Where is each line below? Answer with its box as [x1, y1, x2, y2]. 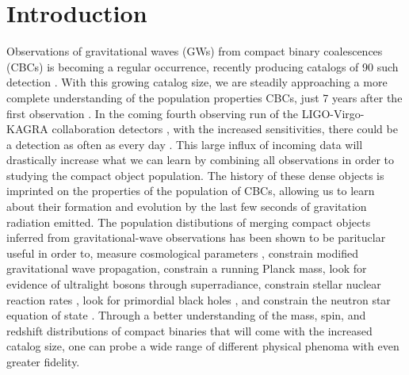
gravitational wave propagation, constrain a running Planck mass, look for [6, 260, 367, 277]
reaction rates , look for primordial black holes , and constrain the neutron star [6, 291, 391, 308]
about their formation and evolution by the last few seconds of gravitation [6, 198, 367, 215]
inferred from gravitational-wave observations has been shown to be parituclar [6, 229, 386, 246]
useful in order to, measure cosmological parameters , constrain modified [6, 244, 358, 261]
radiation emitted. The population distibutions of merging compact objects [6, 213, 371, 230]
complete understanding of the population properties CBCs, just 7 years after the [6, 89, 403, 105]
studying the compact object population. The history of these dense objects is [6, 166, 384, 183]
